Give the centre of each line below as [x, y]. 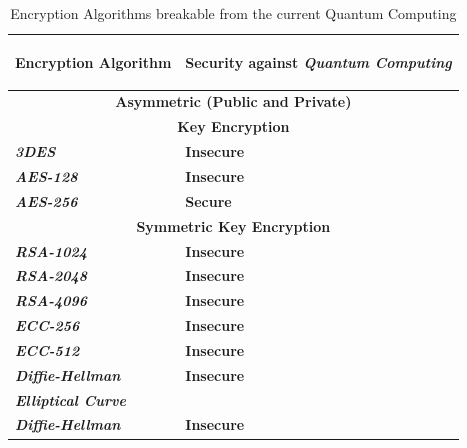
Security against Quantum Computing [318, 61]
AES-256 [46, 200]
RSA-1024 [51, 250]
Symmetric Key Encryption [233, 225]
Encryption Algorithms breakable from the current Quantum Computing [233, 13]
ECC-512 [47, 349]
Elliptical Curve [70, 399]
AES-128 [46, 175]
